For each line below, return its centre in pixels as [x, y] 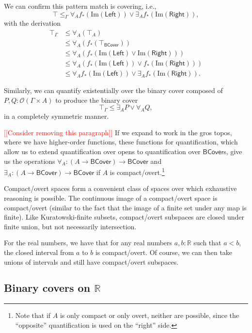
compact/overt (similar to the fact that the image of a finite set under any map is [125, 207]
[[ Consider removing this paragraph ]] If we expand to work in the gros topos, [118, 132]
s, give [233, 151]
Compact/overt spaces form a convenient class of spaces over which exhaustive [120, 188]
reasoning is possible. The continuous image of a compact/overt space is [111, 198]
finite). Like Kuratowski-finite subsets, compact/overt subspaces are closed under [124, 217]
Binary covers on [47, 288]
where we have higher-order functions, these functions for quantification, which [121, 142]
